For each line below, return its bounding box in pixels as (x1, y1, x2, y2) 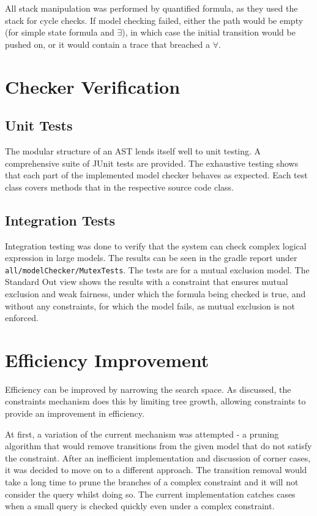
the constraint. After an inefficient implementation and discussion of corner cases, (5, 451, 311, 464)
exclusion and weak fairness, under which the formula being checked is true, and (5, 287, 306, 300)
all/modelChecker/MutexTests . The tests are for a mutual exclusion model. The (5, 263, 310, 276)
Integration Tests (5, 210, 116, 229)
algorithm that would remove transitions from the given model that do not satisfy (5, 439, 312, 452)
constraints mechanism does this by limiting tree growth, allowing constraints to (5, 395, 306, 408)
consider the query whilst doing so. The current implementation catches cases (5, 487, 296, 500)
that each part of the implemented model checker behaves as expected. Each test (5, 169, 308, 181)
